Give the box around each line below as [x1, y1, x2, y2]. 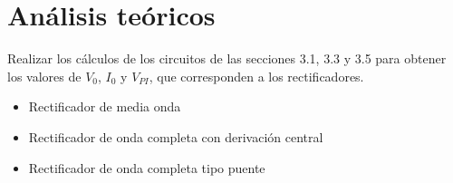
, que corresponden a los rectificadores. [149, 66, 364, 85]
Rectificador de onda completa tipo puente [28, 158, 265, 177]
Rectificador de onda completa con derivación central [28, 127, 323, 146]
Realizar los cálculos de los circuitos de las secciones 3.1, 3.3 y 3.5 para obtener [7, 49, 447, 68]
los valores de [7, 66, 82, 85]
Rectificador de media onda [28, 97, 181, 116]
